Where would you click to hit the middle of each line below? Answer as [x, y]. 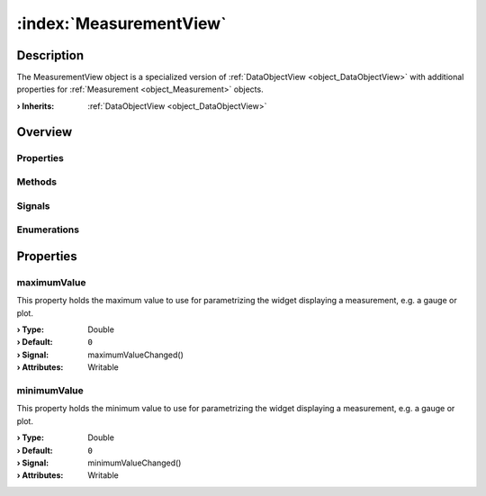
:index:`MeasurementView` [121, 23]
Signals [33, 205]
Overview [45, 132]
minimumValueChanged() [135, 463]
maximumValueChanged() [136, 355]
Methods [37, 182]
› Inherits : [36, 106]
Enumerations [48, 230]
